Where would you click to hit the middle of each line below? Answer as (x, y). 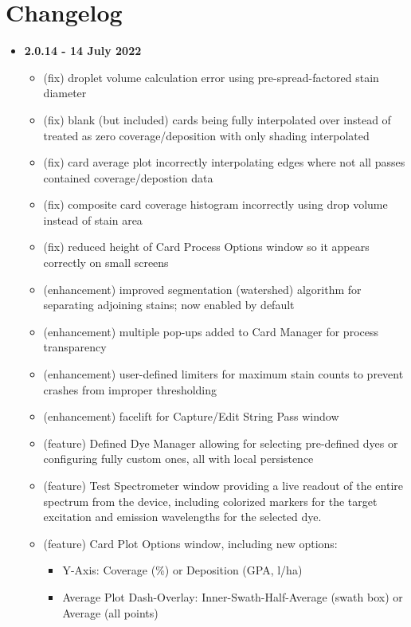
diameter (65, 93)
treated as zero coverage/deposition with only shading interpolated (206, 135)
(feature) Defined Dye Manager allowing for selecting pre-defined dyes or (221, 443)
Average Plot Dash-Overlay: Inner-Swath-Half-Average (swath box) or (233, 596)
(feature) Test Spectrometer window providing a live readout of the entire (223, 485)
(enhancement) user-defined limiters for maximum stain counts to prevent (223, 374)
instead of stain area (93, 219)
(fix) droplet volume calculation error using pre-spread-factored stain (211, 77)
